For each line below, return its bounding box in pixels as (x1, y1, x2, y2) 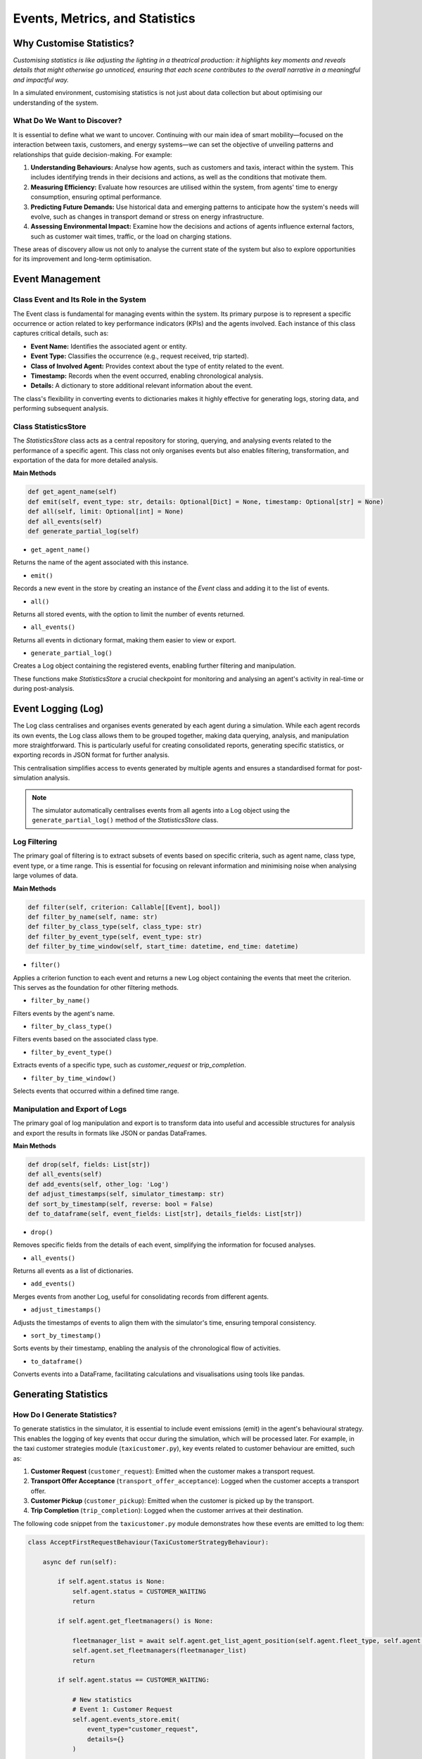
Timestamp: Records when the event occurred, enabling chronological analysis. (30, 372, 264, 380)
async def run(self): (42, 1558, 117, 1566)
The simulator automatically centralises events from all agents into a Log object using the (32, 806, 290, 814)
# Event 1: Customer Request (72, 1706, 173, 1713)
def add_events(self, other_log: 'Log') (27, 1180, 169, 1188)
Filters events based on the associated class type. (13, 1035, 158, 1043)
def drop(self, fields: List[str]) (27, 1160, 151, 1168)
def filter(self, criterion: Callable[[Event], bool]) (27, 903, 221, 911)
